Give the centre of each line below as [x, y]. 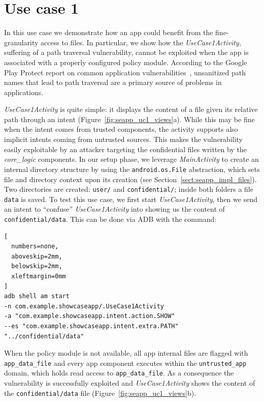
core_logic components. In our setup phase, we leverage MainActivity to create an [131, 159]
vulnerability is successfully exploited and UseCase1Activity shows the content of [130, 383]
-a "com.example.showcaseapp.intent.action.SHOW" [90, 316]
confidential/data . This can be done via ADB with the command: [110, 219]
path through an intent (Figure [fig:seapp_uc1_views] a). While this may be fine [129, 119]
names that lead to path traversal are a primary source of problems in [113, 82]
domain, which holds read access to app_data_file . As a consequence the [119, 373]
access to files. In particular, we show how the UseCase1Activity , [141, 42]
